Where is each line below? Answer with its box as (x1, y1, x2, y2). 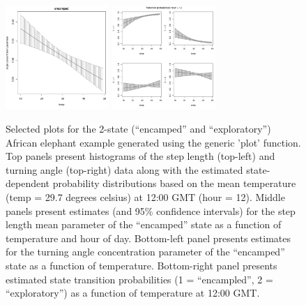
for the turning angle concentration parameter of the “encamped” (6, 244, 285, 259)
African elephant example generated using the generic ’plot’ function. (6, 135, 301, 149)
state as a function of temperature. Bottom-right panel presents (6, 258, 277, 272)
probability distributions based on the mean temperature (52, 176, 296, 191)
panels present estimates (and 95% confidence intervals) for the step (6, 203, 296, 218)
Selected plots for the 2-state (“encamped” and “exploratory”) (6, 121, 271, 135)
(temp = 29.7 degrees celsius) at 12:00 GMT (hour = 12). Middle (6, 189, 285, 204)
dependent (6, 176, 50, 191)
